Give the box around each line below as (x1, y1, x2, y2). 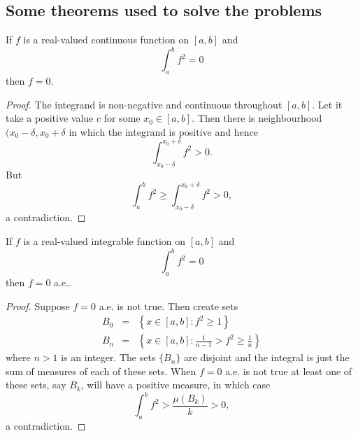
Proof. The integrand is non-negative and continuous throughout (6, 97, 282, 111)
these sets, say (6, 377, 66, 392)
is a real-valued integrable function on (23, 234, 186, 248)
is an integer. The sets (61, 350, 156, 365)
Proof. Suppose (6, 298, 70, 313)
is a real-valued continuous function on (23, 32, 189, 47)
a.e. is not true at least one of (225, 363, 352, 378)
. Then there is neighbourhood (192, 111, 322, 125)
